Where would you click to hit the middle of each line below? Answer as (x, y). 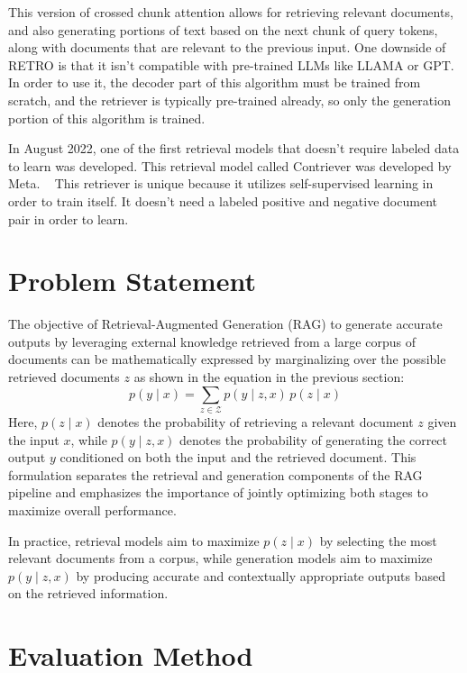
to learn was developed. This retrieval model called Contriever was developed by (230, 165)
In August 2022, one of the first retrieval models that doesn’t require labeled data (234, 148)
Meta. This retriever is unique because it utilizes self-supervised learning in (221, 183)
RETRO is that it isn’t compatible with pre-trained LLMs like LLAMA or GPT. (231, 64)
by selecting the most (378, 540)
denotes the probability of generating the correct (314, 439)
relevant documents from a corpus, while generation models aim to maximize (220, 558)
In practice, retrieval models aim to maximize (134, 540)
